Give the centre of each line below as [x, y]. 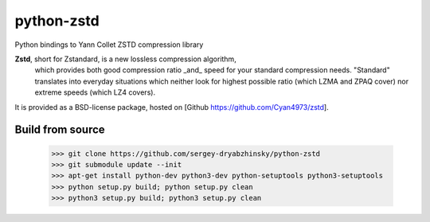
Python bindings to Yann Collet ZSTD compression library [109, 45]
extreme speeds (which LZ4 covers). [95, 92]
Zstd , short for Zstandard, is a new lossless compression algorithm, [125, 59]
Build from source [60, 130]
